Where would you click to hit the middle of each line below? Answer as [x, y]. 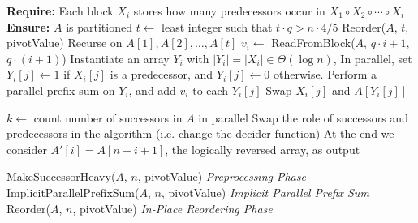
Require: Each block [60, 11]
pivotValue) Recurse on [65, 43]
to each [211, 90]
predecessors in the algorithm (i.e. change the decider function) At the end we [200, 133]
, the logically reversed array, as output [263, 149]
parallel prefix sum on [61, 90]
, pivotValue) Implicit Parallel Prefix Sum [265, 192]
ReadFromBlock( [313, 43]
